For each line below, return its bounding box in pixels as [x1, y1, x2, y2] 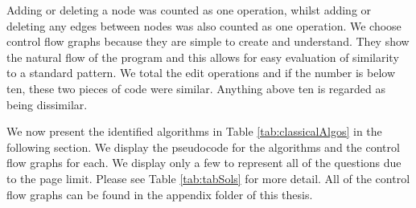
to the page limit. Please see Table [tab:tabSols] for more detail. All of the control [6, 169, 410, 186]
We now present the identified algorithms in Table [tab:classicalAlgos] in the [6, 123, 382, 140]
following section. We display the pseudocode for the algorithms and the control [6, 138, 400, 155]
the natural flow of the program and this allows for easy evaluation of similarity [6, 48, 399, 65]
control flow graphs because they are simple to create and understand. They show [6, 33, 410, 50]
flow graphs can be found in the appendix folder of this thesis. [6, 186, 313, 202]
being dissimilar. [6, 96, 88, 112]
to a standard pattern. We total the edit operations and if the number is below [6, 64, 396, 81]
